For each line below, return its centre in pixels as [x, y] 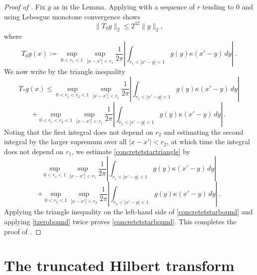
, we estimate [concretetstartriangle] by [131, 151]
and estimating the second [203, 132]
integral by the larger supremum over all [65, 141]
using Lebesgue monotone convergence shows [72, 16]
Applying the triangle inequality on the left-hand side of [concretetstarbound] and [128, 212]
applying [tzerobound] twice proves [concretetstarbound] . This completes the [120, 222]
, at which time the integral [208, 141]
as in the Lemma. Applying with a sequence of [124, 6]
